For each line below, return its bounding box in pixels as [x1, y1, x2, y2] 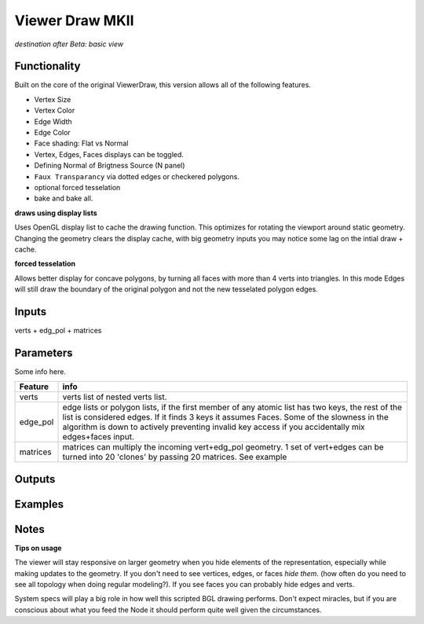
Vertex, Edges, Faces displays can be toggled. [34, 149, 185, 159]
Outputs [14, 472, 56, 486]
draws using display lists [14, 208, 97, 218]
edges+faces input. [62, 431, 135, 442]
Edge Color [34, 128, 71, 138]
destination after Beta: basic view [14, 39, 124, 49]
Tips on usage [14, 543, 62, 552]
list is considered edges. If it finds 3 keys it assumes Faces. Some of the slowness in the [62, 412, 389, 423]
